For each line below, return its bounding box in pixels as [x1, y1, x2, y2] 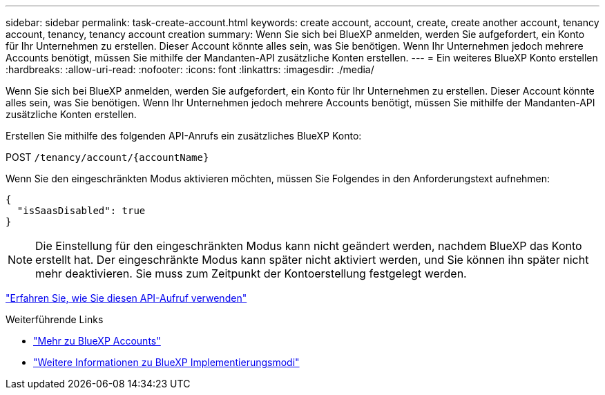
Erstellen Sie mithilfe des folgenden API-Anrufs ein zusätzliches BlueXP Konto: [6, 130, 362, 142]
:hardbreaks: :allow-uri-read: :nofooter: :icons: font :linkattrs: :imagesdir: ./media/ [6, 64, 374, 75]
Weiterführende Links [6, 314, 104, 325]
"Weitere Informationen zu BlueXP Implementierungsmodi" [33, 356, 300, 368]
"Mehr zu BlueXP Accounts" [33, 335, 161, 347]
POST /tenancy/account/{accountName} [6, 151, 209, 163]
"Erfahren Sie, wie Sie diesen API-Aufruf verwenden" [6, 292, 247, 304]
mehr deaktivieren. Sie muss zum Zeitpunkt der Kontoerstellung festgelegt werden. [35, 267, 467, 280]
